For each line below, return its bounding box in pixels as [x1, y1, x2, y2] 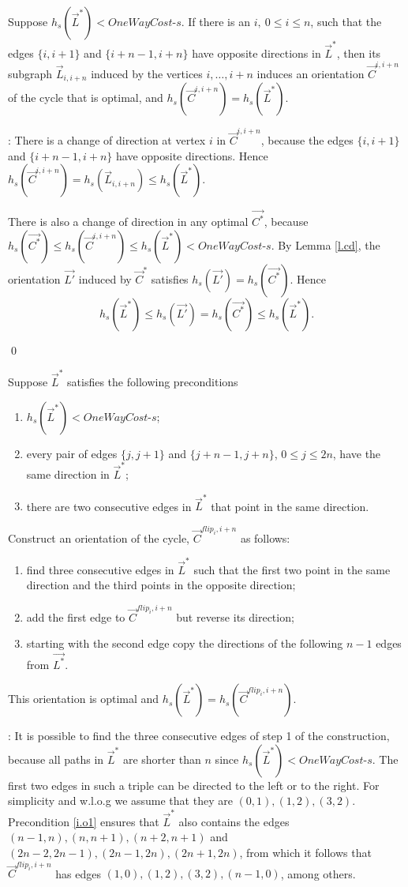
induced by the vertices [91, 66, 203, 82]
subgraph [8, 66, 53, 82]
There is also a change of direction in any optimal [8, 213, 249, 230]
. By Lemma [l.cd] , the [271, 236, 380, 253]
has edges [55, 865, 101, 881]
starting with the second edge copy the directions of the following [26, 635, 343, 652]
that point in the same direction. [211, 498, 369, 514]
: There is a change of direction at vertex [8, 132, 206, 148]
